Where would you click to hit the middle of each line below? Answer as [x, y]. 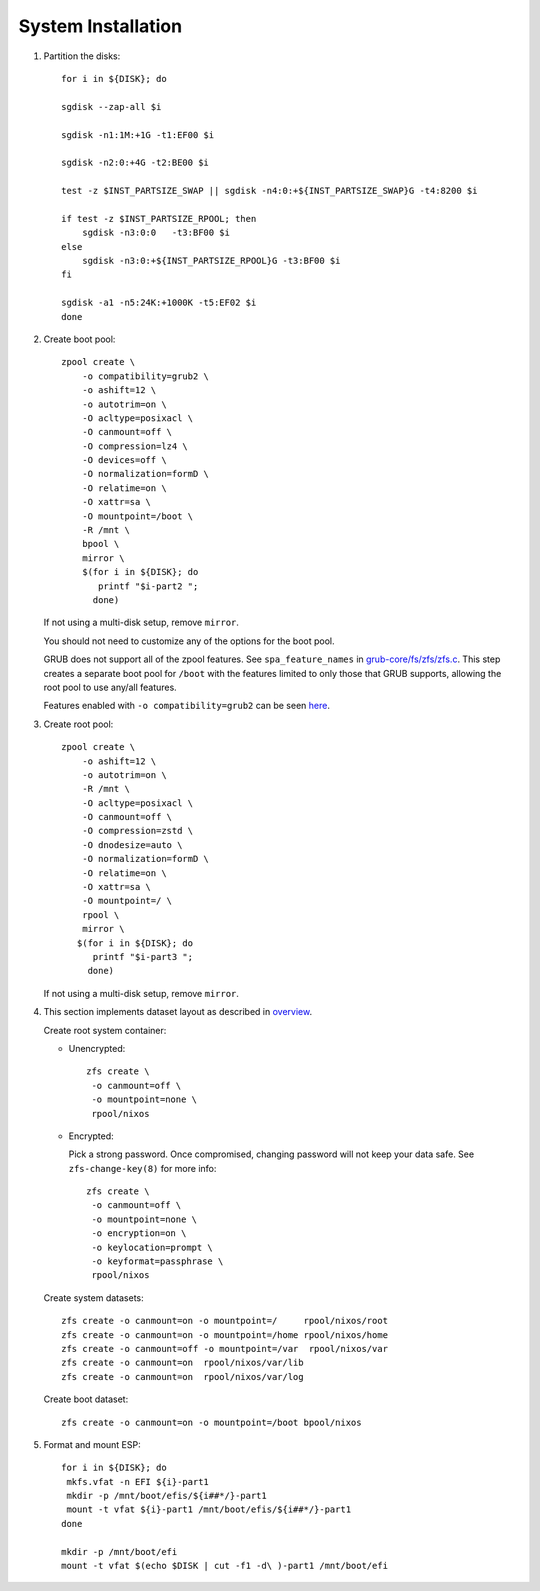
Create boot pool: [79, 339]
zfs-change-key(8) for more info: [142, 1168]
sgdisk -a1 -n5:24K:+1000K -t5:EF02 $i [159, 303]
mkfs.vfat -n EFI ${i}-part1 [138, 1481]
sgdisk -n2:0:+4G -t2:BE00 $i [135, 163]
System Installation [100, 26]
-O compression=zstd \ [137, 831]
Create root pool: [78, 724]
